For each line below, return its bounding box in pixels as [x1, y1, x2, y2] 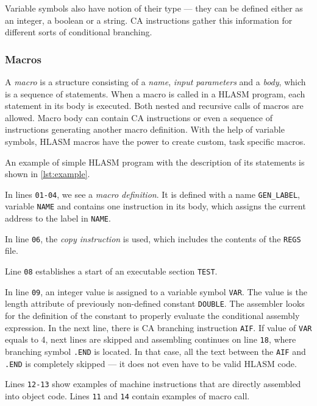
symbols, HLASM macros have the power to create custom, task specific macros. [5, 135, 306, 147]
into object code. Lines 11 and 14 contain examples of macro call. [5, 389, 250, 402]
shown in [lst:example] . [5, 167, 90, 180]
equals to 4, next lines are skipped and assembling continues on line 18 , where [5, 333, 296, 346]
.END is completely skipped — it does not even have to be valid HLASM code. [5, 357, 297, 369]
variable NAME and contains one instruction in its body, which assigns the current [5, 200, 306, 212]
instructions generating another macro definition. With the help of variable [5, 123, 285, 136]
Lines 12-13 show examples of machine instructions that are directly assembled [5, 377, 301, 390]
